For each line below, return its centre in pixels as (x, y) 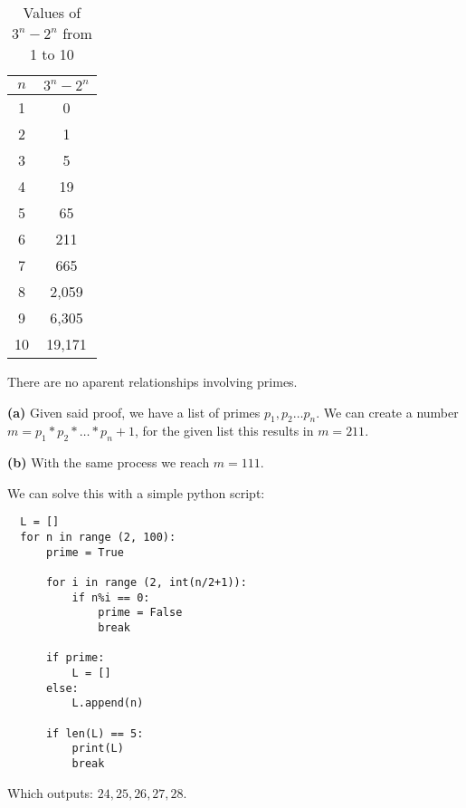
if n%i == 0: (111, 597)
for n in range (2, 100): (98, 538)
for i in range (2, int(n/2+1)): (146, 582)
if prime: (75, 658)
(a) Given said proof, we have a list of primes (134, 412)
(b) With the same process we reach (109, 462)
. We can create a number (387, 412)
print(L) (98, 749)
